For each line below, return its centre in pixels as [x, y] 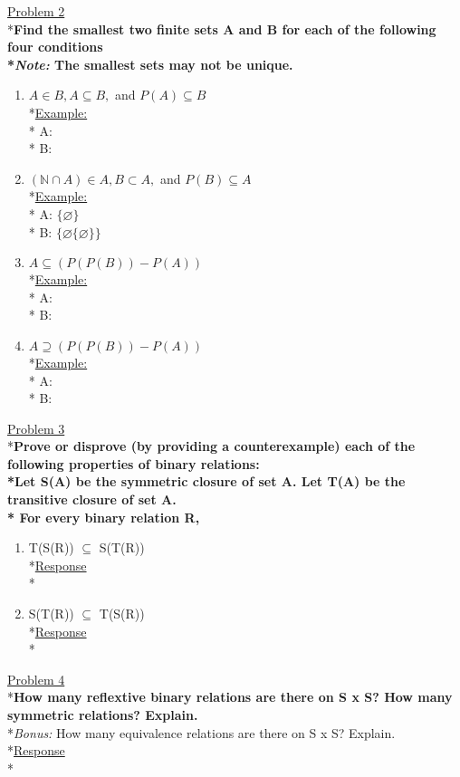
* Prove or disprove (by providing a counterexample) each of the [211, 446]
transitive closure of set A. [92, 499]
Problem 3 [36, 428]
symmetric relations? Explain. [103, 715]
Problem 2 [36, 11]
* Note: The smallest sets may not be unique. [150, 64]
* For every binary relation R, [104, 517]
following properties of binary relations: [134, 463]
